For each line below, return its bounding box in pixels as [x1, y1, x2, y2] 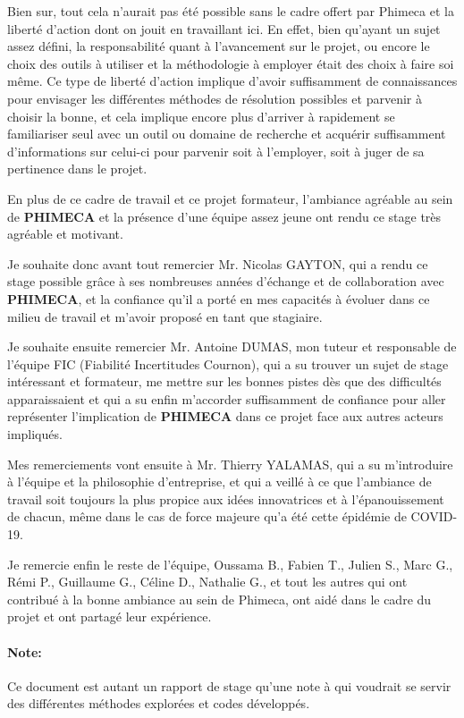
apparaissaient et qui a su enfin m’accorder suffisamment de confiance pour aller [7, 389, 446, 408]
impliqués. [7, 425, 63, 443]
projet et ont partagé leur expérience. [7, 607, 212, 626]
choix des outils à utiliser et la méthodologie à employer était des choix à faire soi [7, 54, 454, 72]
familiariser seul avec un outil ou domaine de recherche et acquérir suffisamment [7, 124, 446, 143]
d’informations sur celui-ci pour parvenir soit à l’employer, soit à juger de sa [7, 141, 425, 160]
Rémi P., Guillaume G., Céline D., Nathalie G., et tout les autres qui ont [7, 572, 408, 591]
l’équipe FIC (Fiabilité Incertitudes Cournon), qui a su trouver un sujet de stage [7, 354, 449, 373]
